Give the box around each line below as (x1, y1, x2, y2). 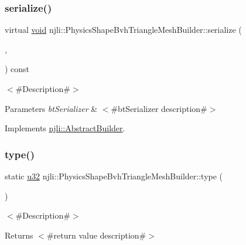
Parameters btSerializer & (5, 102, 98, 114)
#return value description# (46, 229, 146, 241)
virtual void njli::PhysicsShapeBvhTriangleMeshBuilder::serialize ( (5, 23, 242, 36)
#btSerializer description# (111, 102, 207, 114)
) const (5, 63, 30, 75)
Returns (5, 229, 33, 241)
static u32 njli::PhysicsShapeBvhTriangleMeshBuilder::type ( (5, 170, 223, 182)
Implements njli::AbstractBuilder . (5, 122, 125, 134)
